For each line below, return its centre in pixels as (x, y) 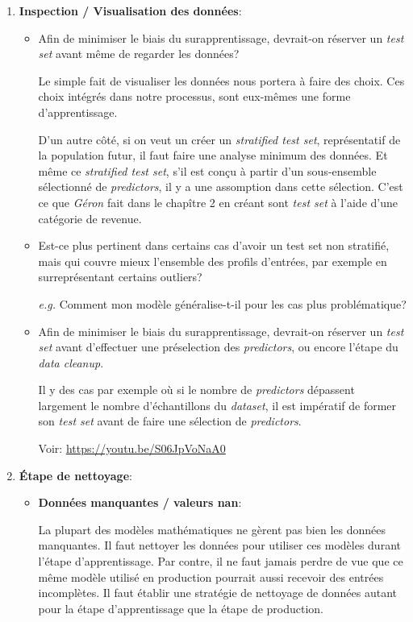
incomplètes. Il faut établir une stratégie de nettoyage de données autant (217, 593)
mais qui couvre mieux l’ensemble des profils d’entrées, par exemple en (213, 261)
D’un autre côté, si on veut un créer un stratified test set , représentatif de (219, 139)
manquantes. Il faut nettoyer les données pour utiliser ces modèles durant (219, 545)
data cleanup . (71, 362)
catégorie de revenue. (90, 218)
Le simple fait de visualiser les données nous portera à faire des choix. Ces (221, 80)
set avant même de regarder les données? (139, 54)
